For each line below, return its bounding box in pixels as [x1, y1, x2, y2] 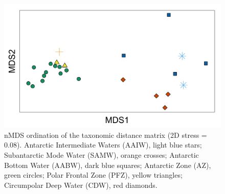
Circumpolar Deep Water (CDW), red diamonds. [4, 179, 157, 190]
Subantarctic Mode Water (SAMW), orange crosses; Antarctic [4, 150, 199, 160]
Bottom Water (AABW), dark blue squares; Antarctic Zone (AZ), [4, 159, 211, 170]
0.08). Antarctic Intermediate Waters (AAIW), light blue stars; [4, 139, 202, 150]
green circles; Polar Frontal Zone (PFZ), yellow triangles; [4, 169, 183, 180]
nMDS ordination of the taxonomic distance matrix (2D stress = [4, 129, 207, 140]
